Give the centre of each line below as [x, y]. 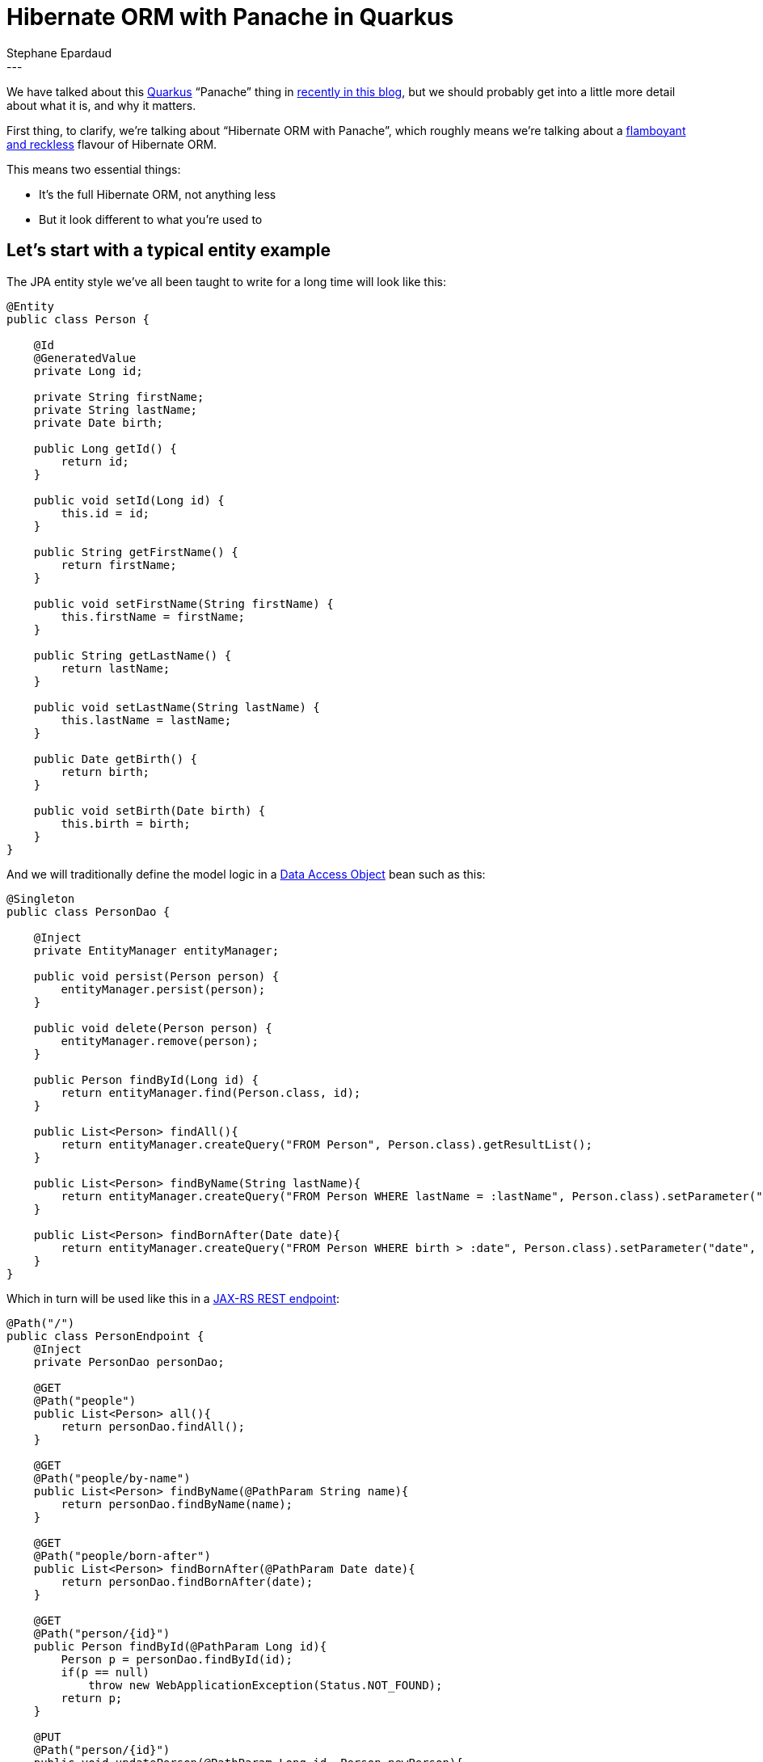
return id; [95, 461]
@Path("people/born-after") [122, 1555]
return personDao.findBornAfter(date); [187, 1581]
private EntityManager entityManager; [156, 950]
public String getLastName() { [133, 655]
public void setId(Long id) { [129, 500]
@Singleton [41, 898]
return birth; [105, 771]
